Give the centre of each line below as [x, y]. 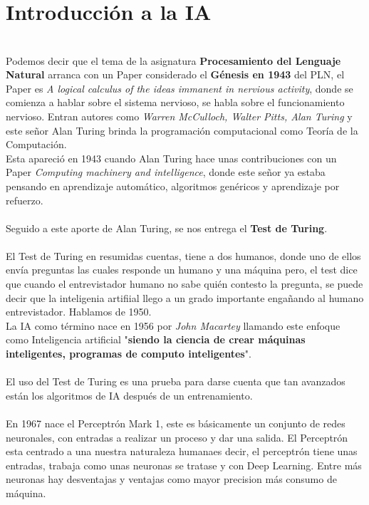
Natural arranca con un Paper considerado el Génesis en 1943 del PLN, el [175, 74]
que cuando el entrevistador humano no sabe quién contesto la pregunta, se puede [184, 284]
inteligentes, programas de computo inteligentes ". [129, 354]
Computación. [36, 144]
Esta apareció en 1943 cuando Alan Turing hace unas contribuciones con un [171, 158]
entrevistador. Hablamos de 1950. [79, 312]
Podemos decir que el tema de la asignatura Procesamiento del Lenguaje [173, 60]
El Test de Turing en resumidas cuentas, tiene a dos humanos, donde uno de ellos [183, 255]
